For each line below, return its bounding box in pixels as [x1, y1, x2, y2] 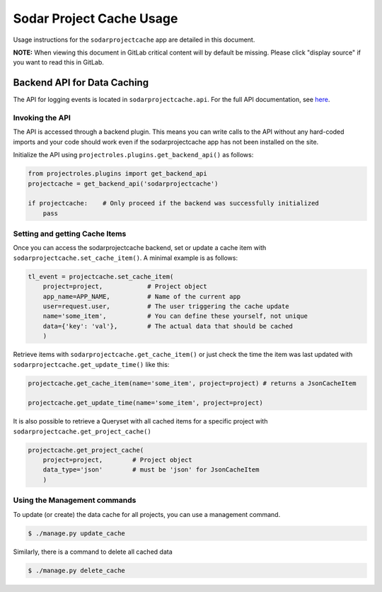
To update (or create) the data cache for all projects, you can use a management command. [13, 510, 281, 518]
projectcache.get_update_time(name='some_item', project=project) [28, 399, 263, 407]
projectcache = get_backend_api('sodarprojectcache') [28, 179, 219, 188]
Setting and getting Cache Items [13, 229, 127, 239]
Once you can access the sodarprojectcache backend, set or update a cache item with [13, 244, 267, 252]
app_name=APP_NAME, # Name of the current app [42, 292, 241, 300]
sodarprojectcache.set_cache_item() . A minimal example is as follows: [13, 254, 238, 262]
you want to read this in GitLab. [13, 58, 104, 67]
